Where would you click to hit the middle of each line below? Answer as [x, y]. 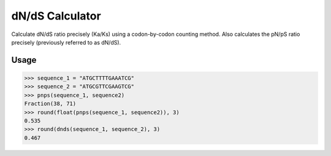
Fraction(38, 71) [50, 104]
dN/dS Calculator [56, 16]
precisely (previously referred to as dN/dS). [66, 42]
